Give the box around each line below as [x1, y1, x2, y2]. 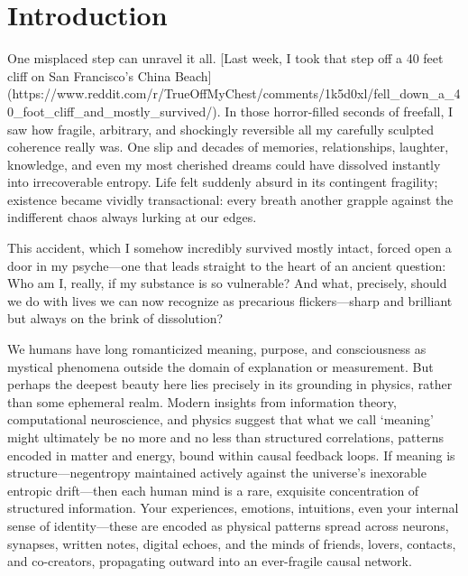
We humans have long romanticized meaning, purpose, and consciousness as [7, 339, 427, 358]
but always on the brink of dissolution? [7, 309, 224, 328]
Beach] [174, 66, 212, 85]
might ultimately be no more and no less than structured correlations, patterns [7, 428, 445, 446]
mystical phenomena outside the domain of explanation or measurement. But [7, 357, 434, 376]
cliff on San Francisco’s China [7, 66, 171, 85]
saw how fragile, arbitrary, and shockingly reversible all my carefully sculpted [7, 119, 435, 138]
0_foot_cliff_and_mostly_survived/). [7, 101, 221, 120]
